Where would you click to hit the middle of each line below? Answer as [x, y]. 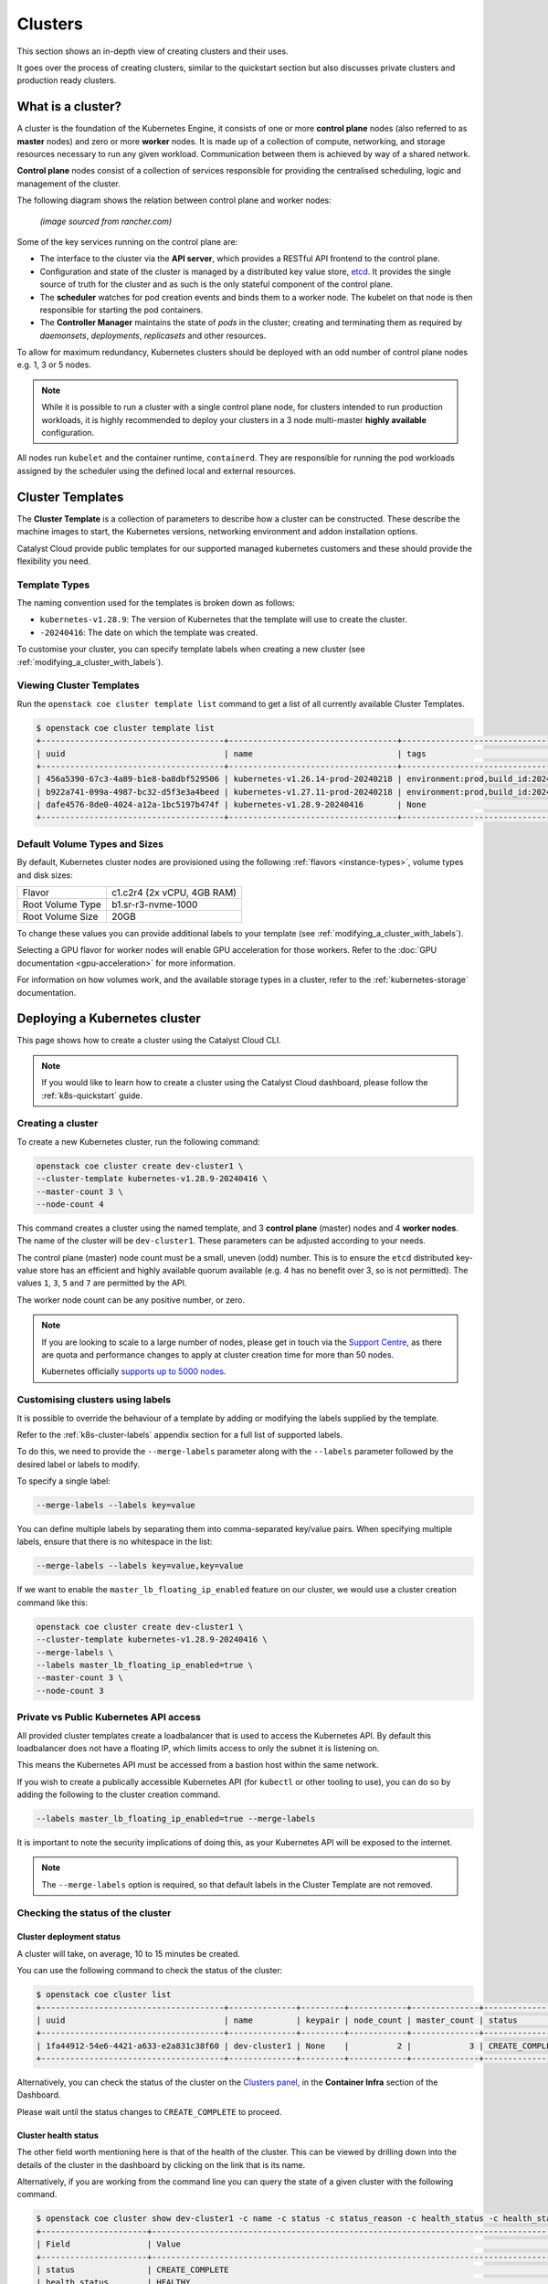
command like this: [53, 1602]
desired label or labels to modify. [79, 1464]
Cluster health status [58, 2135]
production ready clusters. [67, 80]
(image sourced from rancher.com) [106, 221]
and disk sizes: [45, 875]
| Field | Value [109, 2244]
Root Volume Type [62, 904]
